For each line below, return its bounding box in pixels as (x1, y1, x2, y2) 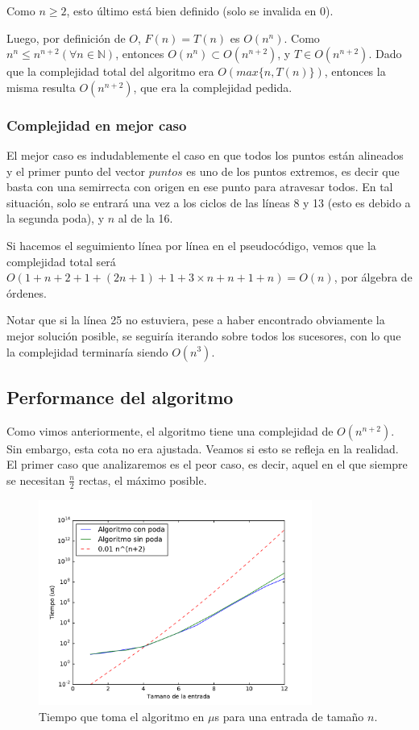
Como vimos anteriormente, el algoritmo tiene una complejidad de (6, 422, 334, 439)
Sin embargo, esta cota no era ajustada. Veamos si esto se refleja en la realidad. (6, 440, 399, 457)
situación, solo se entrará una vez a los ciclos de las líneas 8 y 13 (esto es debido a (6, 194, 411, 211)
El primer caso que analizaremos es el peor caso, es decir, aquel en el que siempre (6, 456, 408, 473)
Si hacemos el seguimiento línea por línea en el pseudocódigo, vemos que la (6, 236, 376, 253)
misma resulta (6, 78, 76, 95)
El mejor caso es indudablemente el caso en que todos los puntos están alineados (6, 147, 404, 163)
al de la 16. (118, 210, 173, 227)
